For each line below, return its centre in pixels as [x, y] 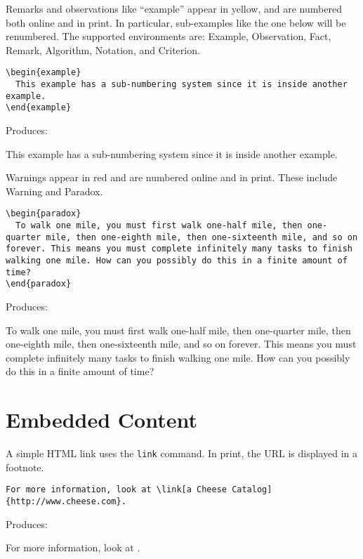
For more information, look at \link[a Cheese [116, 490]
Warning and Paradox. [54, 191]
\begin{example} [44, 73]
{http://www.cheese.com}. [66, 501]
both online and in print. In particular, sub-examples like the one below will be [176, 22]
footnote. [25, 467]
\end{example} [39, 108]
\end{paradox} [39, 284]
